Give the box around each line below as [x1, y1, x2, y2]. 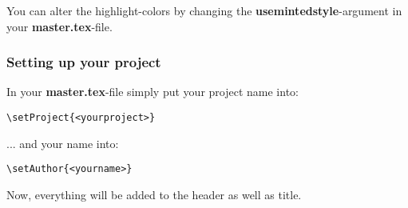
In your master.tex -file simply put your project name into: [6, 83, 299, 100]
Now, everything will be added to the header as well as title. [6, 186, 302, 202]
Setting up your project [6, 52, 161, 72]
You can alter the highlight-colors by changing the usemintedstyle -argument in [6, 2, 402, 18]
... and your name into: [6, 134, 119, 151]
